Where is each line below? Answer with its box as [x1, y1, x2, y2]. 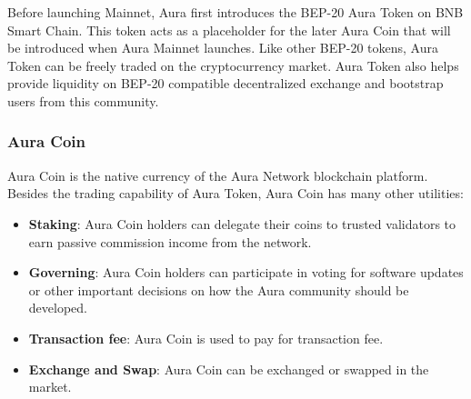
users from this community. [7, 91, 159, 110]
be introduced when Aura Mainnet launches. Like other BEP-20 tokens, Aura [7, 38, 438, 57]
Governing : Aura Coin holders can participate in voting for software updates [28, 263, 464, 282]
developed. [28, 298, 87, 317]
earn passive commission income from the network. [28, 232, 312, 251]
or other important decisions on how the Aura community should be [28, 280, 409, 299]
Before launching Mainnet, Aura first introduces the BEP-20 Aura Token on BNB [7, 3, 464, 21]
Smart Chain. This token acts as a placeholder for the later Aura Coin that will [7, 20, 451, 39]
